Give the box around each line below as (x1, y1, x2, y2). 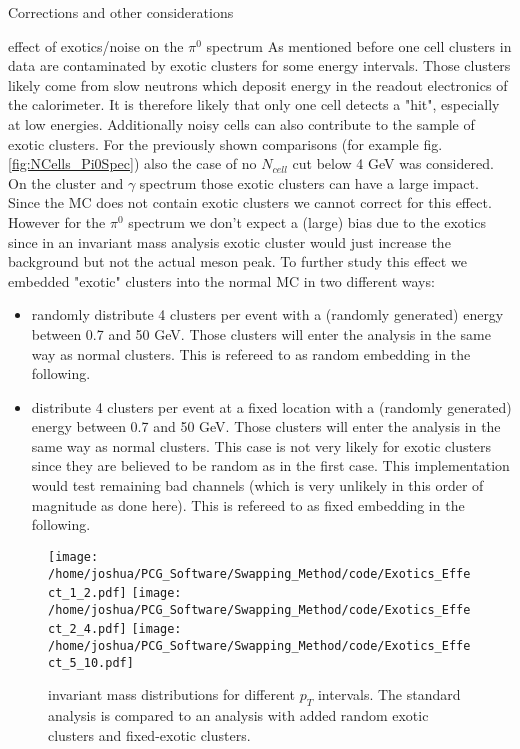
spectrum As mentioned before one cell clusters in (206, 35, 512, 56)
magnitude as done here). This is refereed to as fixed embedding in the (31, 494, 465, 515)
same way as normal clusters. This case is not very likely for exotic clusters (31, 435, 492, 456)
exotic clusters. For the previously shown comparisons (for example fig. (8, 133, 443, 154)
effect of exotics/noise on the (8, 35, 184, 56)
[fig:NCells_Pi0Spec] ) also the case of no (8, 153, 257, 174)
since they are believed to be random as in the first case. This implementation (31, 455, 510, 476)
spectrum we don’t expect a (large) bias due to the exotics (128, 211, 486, 232)
